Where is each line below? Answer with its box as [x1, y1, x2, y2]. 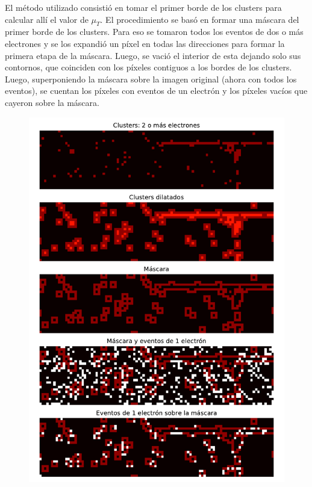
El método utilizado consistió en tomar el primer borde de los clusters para [5, 1, 282, 13]
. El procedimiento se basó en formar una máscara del [100, 13, 299, 25]
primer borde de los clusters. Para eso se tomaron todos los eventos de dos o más [5, 25, 304, 38]
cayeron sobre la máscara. [5, 96, 99, 108]
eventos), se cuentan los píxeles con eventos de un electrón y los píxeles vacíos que [5, 84, 308, 97]
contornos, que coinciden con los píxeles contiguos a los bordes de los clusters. [5, 61, 292, 73]
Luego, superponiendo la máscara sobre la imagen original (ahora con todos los [5, 72, 297, 85]
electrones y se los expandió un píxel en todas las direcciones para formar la [5, 37, 285, 49]
